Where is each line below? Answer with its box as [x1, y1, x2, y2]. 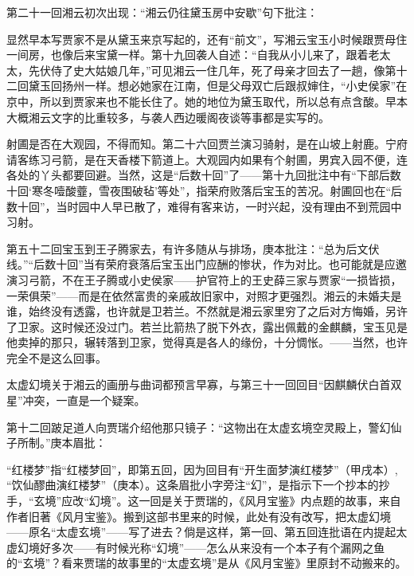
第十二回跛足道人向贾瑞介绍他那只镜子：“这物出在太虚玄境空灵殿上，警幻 [6, 418, 391, 435]
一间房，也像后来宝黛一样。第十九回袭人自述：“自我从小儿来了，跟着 [6, 46, 369, 63]
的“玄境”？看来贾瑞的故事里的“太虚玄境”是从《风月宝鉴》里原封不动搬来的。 [6, 554, 407, 571]
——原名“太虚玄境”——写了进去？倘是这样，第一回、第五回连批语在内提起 [6, 523, 396, 540]
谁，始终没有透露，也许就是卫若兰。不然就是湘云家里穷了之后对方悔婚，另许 [6, 303, 408, 319]
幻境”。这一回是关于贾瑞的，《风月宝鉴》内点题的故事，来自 [88, 492, 401, 509]
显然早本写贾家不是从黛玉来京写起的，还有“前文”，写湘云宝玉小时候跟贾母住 [6, 30, 408, 47]
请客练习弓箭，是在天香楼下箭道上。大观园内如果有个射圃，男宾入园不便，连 [6, 151, 408, 167]
